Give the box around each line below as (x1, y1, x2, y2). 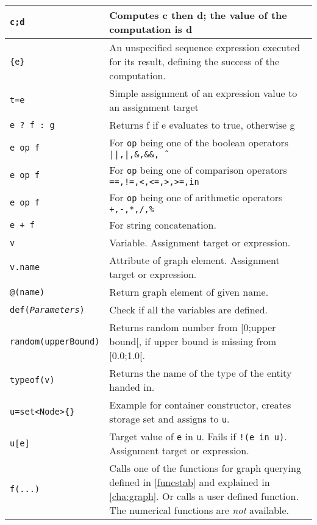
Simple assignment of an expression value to (109, 86, 297, 100)
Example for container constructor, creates (109, 398, 291, 412)
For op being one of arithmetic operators (109, 190, 283, 204)
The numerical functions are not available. (109, 503, 289, 517)
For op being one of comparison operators (109, 163, 287, 177)
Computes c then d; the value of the (109, 8, 287, 22)
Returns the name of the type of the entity (109, 366, 292, 380)
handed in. (109, 380, 155, 394)
